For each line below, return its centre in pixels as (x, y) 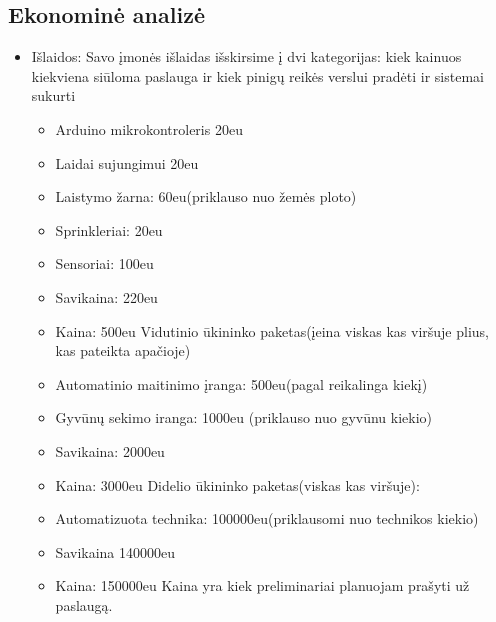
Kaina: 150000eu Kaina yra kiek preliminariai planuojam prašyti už (262, 585)
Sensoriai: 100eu (104, 263)
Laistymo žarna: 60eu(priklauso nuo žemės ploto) (206, 196)
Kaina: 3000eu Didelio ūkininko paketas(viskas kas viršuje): (237, 484)
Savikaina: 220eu (106, 296)
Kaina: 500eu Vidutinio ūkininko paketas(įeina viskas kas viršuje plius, (272, 330)
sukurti (53, 95)
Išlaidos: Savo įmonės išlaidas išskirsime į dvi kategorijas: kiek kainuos (246, 56)
